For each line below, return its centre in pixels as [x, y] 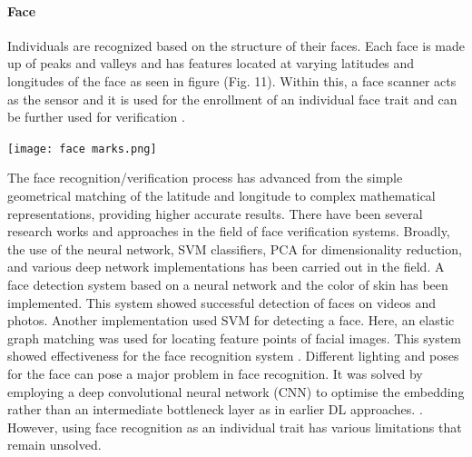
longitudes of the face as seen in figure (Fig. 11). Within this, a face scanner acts [232, 80]
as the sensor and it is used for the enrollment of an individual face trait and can [232, 99]
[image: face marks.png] [82, 149]
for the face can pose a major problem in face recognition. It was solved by [215, 373]
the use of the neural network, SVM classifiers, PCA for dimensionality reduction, [235, 248]
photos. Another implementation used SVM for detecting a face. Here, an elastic [231, 320]
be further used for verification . [96, 117]
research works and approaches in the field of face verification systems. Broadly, [229, 231]
